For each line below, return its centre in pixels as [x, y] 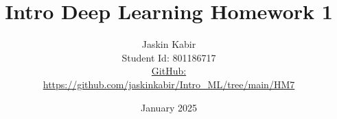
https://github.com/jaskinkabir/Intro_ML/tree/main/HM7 [169, 84]
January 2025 [169, 107]
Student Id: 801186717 [169, 57]
